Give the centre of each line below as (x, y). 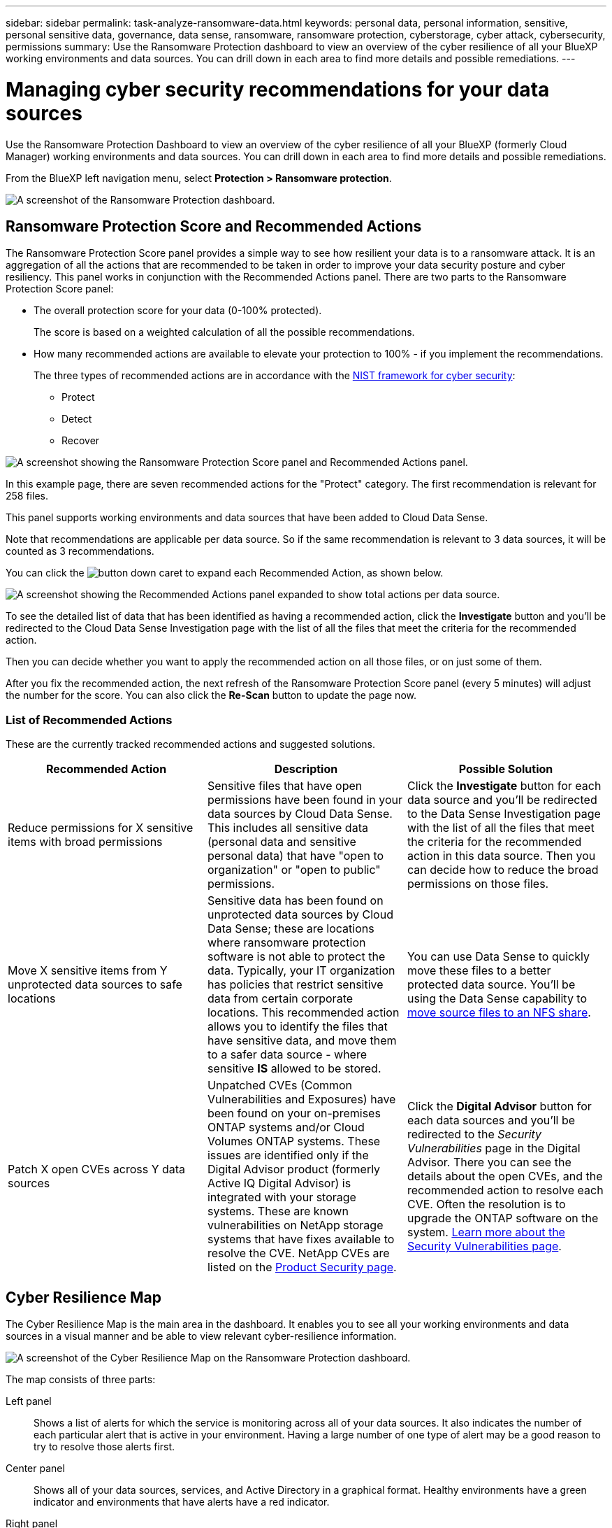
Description (306, 769)
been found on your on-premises (294, 1113)
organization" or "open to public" (294, 870)
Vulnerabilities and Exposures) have (301, 1099)
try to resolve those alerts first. (104, 1446)
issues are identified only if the (288, 1155)
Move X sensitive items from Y (88, 971)
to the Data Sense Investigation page (504, 814)
